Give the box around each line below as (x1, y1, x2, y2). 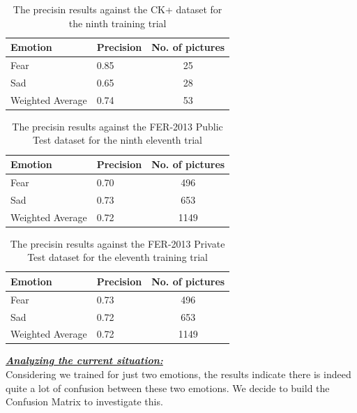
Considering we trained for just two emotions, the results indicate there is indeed (6, 367, 351, 382)
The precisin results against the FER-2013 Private (10, 236, 225, 250)
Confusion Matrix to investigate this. (6, 394, 163, 409)
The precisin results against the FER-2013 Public (12, 119, 223, 133)
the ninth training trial (68, 15, 167, 30)
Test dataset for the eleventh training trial (27, 250, 208, 264)
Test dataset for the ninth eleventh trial (33, 133, 203, 147)
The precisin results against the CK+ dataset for (13, 2, 222, 16)
